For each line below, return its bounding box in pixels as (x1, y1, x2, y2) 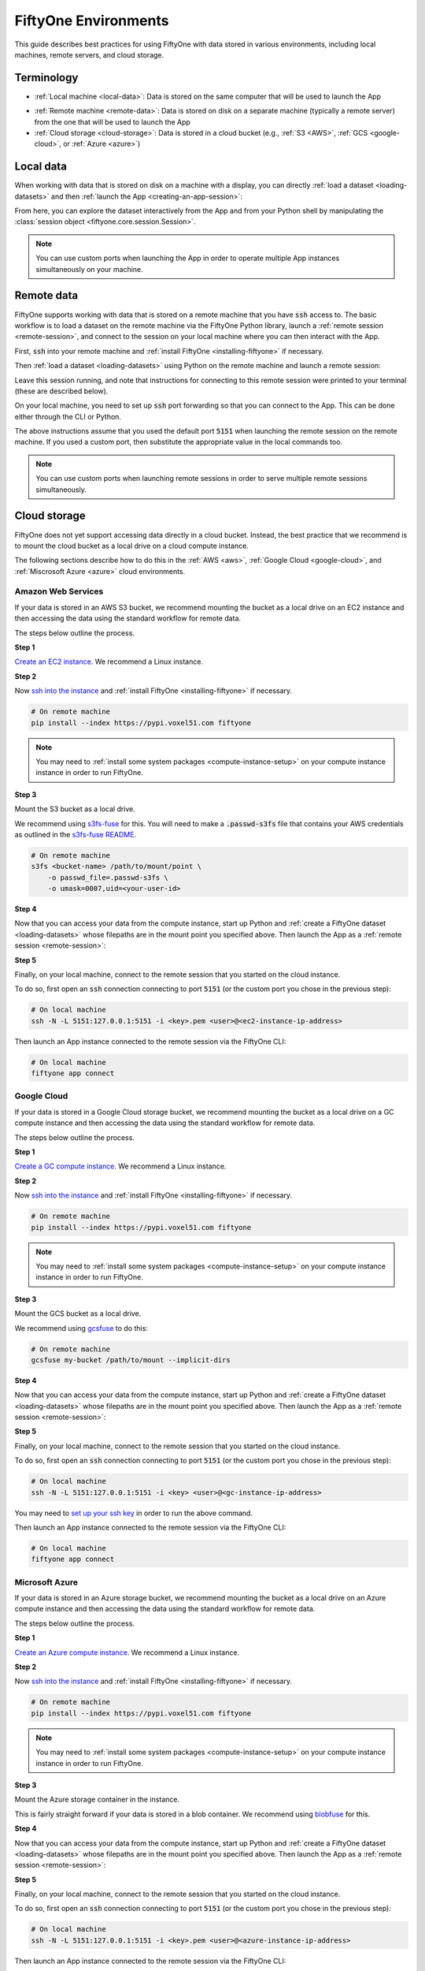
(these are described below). (14, 386, 109, 396)
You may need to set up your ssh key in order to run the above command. (14, 1508, 253, 1518)
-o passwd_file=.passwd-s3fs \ (47, 873, 168, 882)
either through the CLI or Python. (14, 412, 122, 421)
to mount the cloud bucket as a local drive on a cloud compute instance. (14, 541, 249, 550)
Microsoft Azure (14, 1577, 79, 1588)
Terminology (14, 71, 79, 84)
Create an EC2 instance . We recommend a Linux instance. (14, 657, 204, 666)
